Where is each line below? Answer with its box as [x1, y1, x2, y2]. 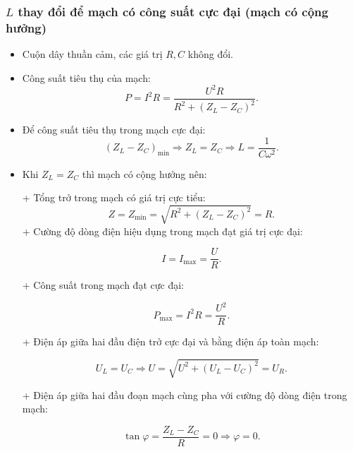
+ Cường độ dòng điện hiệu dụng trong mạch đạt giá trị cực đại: [22, 223, 303, 238]
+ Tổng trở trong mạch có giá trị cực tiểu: [22, 190, 206, 205]
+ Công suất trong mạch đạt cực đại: [22, 278, 184, 292]
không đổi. [187, 47, 233, 61]
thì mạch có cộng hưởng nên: [82, 166, 207, 181]
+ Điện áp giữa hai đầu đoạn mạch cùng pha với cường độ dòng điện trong [22, 387, 347, 402]
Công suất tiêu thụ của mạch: [22, 70, 151, 85]
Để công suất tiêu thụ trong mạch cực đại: [22, 122, 206, 137]
